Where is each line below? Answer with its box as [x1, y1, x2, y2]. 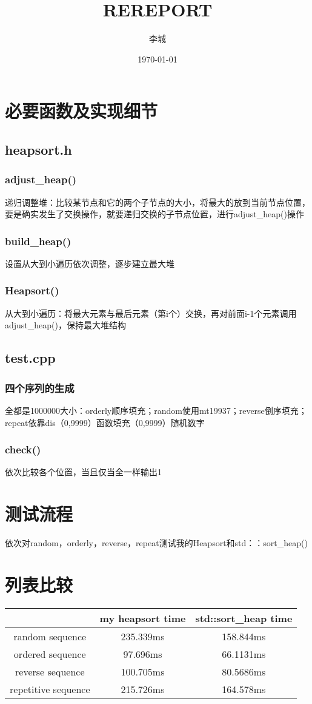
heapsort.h [5, 140, 72, 158]
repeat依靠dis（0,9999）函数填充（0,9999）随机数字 [5, 416, 205, 428]
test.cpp [5, 348, 56, 367]
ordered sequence [13, 646, 86, 661]
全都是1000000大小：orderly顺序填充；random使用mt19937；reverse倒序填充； [5, 404, 307, 416]
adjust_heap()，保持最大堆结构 [5, 319, 126, 331]
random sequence [13, 629, 87, 643]
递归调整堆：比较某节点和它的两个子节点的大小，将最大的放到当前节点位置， [5, 195, 310, 208]
